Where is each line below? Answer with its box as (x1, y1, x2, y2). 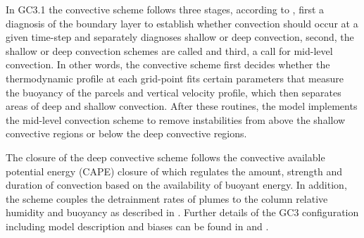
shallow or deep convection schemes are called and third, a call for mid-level (6, 43, 333, 58)
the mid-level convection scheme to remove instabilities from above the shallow (6, 112, 346, 127)
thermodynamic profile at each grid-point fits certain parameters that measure (6, 70, 344, 85)
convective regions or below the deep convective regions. (6, 126, 247, 141)
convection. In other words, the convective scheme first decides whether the (6, 57, 330, 72)
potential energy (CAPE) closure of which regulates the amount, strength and (6, 163, 342, 178)
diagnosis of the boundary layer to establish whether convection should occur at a (6, 15, 358, 30)
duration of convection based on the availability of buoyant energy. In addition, (6, 177, 347, 192)
